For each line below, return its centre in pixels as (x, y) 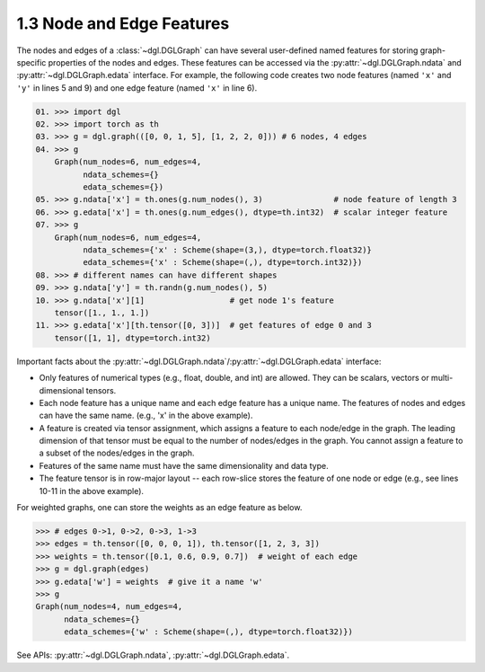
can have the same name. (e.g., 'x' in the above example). (146, 416)
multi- (442, 378)
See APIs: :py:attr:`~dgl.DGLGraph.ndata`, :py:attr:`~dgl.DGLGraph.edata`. (153, 655)
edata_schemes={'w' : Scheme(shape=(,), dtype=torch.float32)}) (209, 632)
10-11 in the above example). (91, 491)
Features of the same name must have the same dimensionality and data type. (184, 465)
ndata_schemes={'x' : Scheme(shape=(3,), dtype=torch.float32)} (227, 250)
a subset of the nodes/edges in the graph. (117, 453)
